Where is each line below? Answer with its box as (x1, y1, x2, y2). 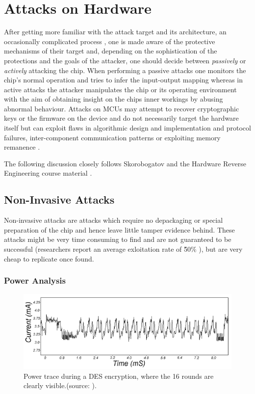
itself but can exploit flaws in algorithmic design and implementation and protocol (4, 123, 251, 133)
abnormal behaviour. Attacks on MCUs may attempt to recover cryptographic (4, 103, 239, 113)
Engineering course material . (4, 168, 92, 178)
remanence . (4, 142, 40, 152)
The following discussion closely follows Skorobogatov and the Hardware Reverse (4, 158, 246, 168)
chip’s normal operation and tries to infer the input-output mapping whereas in (4, 75, 243, 85)
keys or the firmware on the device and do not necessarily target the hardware (4, 113, 239, 123)
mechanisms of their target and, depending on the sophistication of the (4, 46, 217, 56)
